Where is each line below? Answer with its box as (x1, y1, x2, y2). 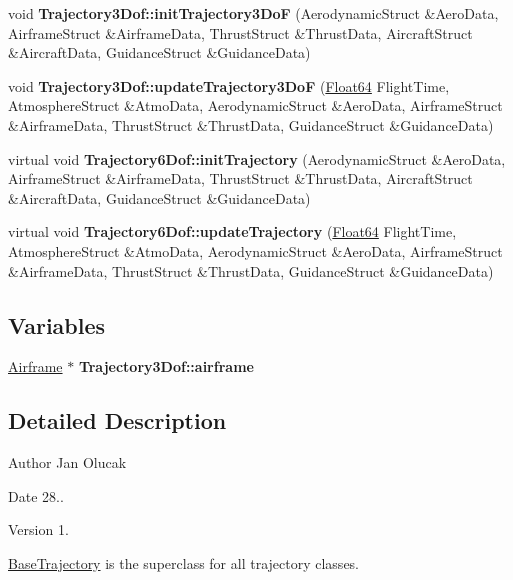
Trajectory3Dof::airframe (78, 356, 254, 377)
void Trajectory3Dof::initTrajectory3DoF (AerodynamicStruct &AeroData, (8, 3, 499, 23)
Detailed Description (8, 405, 227, 436)
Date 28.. (8, 485, 64, 506)
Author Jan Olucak (8, 452, 127, 473)
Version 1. (8, 519, 69, 540)
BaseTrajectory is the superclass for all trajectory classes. (8, 552, 360, 573)
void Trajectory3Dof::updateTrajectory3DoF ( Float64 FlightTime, (8, 75, 450, 96)
